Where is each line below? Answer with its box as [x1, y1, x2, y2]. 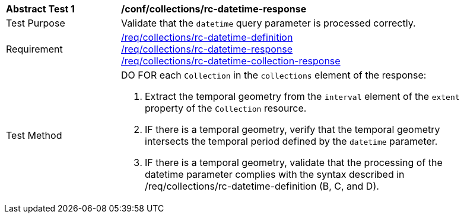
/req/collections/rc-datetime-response [121, 43, 293, 55]
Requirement [6, 43, 63, 55]
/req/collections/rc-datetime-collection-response [121, 55, 341, 67]
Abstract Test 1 [6, 3, 75, 15]
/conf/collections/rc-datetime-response [121, 3, 307, 15]
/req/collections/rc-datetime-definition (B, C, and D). [145, 180, 379, 192]
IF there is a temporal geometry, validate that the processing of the [145, 157, 443, 168]
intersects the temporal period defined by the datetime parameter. [145, 135, 438, 147]
